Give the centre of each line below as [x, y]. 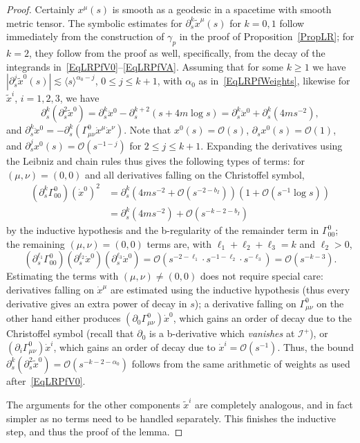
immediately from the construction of [85, 36]
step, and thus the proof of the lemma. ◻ [95, 432]
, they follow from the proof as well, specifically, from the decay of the [177, 52]
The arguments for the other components [93, 404]
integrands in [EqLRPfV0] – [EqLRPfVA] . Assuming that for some [145, 66]
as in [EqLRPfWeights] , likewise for [274, 81]
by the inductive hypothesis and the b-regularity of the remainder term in [163, 230]
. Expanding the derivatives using [272, 145]
